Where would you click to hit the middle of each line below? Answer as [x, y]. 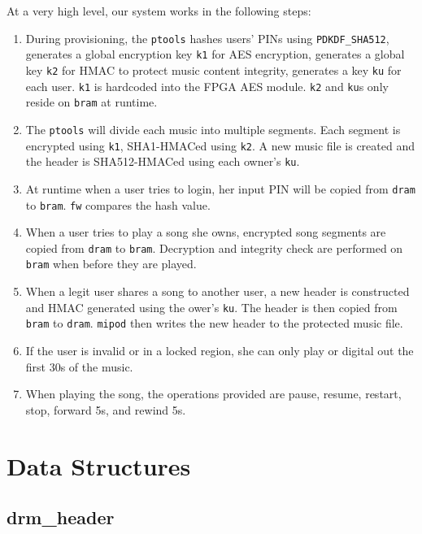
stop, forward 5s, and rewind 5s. [106, 409]
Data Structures [99, 465]
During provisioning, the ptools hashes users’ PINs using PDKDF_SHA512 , [207, 38]
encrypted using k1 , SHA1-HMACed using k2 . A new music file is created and [220, 145]
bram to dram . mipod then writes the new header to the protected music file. [214, 323]
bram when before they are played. [111, 264]
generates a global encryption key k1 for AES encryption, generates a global [215, 54]
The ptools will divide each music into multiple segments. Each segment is [213, 129]
